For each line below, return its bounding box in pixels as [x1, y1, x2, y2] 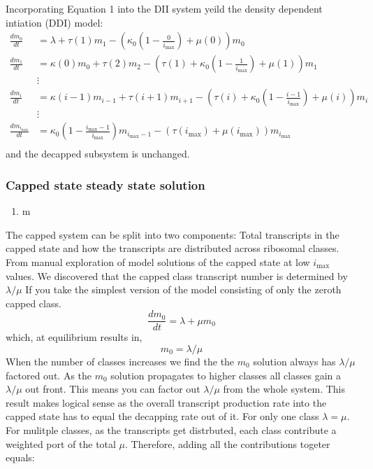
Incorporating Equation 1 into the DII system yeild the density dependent [6, 1, 323, 15]
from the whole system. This [223, 381, 346, 396]
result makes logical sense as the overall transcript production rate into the [6, 395, 327, 409]
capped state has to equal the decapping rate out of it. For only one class [6, 409, 319, 423]
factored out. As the [6, 367, 92, 382]
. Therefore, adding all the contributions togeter [125, 436, 330, 451]
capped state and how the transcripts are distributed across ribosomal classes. [6, 241, 339, 255]
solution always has [253, 354, 336, 369]
